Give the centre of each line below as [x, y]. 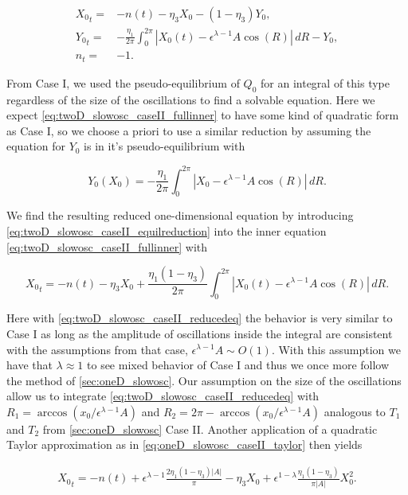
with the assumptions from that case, [97, 349]
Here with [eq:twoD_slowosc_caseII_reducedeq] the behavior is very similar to [200, 318]
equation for [36, 146]
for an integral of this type [325, 82]
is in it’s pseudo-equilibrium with [165, 146]
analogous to [355, 411]
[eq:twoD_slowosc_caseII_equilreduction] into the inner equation [167, 230]
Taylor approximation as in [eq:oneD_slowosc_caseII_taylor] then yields [184, 444]
